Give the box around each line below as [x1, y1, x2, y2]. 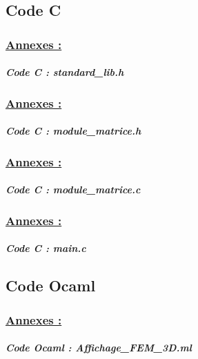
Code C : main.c [6, 241, 86, 255]
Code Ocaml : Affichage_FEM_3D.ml [6, 340, 192, 355]
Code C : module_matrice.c [6, 182, 141, 197]
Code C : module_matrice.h [6, 124, 141, 138]
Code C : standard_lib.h [6, 65, 124, 79]
